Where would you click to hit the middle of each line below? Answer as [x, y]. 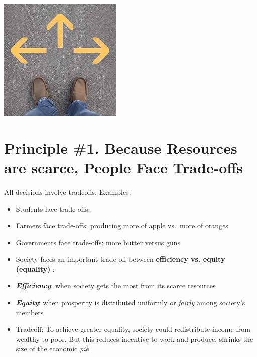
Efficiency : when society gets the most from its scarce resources [116, 286]
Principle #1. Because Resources [121, 148]
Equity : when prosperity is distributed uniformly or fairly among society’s [131, 303]
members [30, 312]
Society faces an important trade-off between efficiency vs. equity [120, 259]
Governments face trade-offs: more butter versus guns [98, 242]
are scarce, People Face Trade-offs [123, 167]
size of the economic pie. [53, 349]
